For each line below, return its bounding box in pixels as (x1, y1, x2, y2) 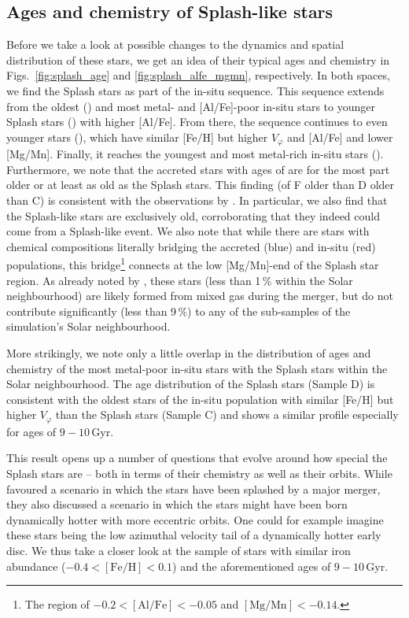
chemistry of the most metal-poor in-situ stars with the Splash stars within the (6, 360, 388, 376)
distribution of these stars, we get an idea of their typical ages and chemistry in (6, 51, 390, 68)
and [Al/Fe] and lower (287, 128, 393, 145)
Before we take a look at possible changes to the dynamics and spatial (6, 36, 345, 53)
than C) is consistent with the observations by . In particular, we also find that (6, 192, 388, 208)
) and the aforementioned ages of (172, 557, 331, 574)
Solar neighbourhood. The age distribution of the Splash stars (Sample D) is (6, 376, 375, 392)
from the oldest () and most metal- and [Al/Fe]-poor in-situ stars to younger (6, 98, 375, 114)
